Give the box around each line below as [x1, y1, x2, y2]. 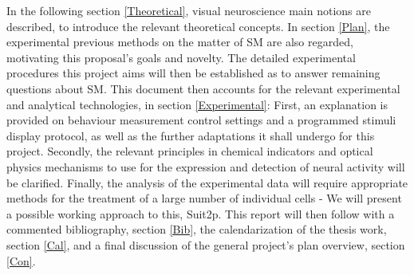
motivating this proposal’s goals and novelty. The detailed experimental [6, 49, 356, 65]
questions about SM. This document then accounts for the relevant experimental [6, 80, 400, 96]
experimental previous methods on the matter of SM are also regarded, [6, 33, 353, 50]
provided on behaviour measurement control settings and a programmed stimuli [6, 112, 396, 128]
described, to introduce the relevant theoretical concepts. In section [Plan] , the [6, 18, 390, 34]
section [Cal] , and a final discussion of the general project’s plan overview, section [6, 236, 405, 253]
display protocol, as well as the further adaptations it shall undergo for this [6, 127, 375, 143]
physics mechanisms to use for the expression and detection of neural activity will [6, 158, 405, 175]
